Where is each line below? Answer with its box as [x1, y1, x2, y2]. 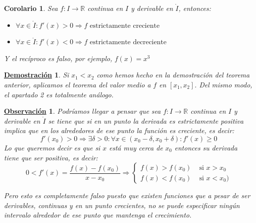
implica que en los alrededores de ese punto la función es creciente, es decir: [4, 125, 234, 136]
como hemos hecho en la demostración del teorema [97, 70, 250, 80]
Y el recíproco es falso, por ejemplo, [4, 53, 112, 63]
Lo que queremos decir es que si [4, 142, 101, 152]
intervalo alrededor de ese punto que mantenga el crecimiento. [4, 210, 192, 220]
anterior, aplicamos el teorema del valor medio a [4, 79, 151, 89]
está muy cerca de [109, 142, 163, 152]
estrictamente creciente [90, 22, 160, 29]
